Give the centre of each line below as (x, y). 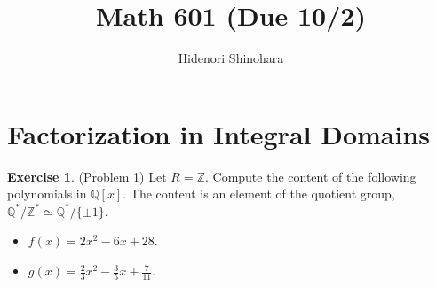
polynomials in (47, 194)
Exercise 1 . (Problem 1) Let (87, 176)
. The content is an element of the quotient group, (259, 194)
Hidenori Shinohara (231, 58)
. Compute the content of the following (310, 176)
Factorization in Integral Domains (219, 133)
